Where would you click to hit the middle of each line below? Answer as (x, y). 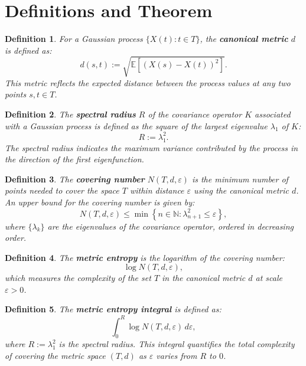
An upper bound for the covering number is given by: (100, 202)
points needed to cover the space (62, 190)
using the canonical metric (241, 190)
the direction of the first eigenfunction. (74, 159)
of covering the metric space (55, 355)
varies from (177, 355)
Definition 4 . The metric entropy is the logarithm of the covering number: (145, 257)
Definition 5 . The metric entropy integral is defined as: (113, 309)
